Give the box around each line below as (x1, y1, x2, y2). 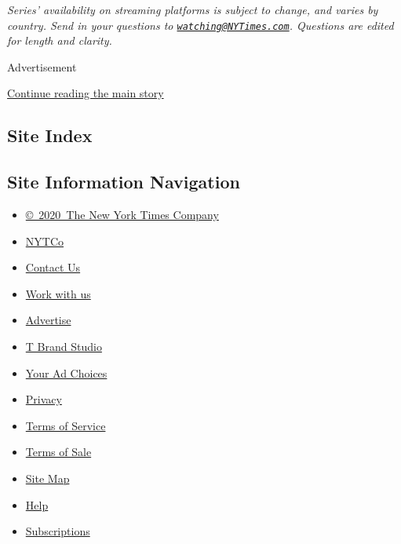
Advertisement (7, 58, 77, 75)
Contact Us (25, 259, 81, 276)
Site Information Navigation (7, 170, 240, 194)
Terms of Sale (25, 444, 92, 460)
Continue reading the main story (7, 85, 164, 101)
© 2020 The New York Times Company (25, 206, 219, 223)
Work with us (25, 285, 91, 301)
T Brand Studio (25, 338, 102, 354)
